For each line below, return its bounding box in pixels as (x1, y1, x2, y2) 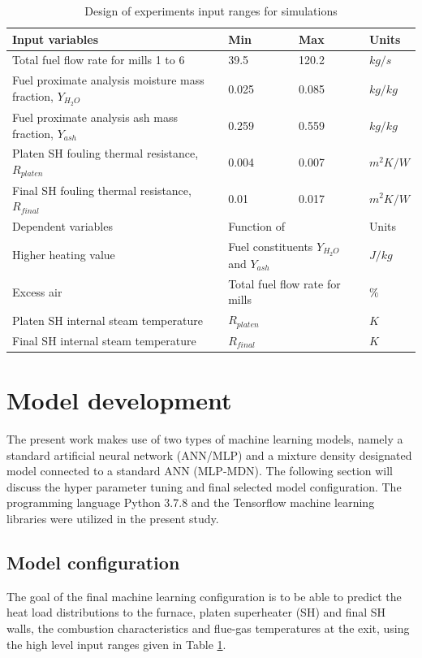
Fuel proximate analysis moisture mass (12, 71, 205, 89)
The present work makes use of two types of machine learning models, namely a (6, 431, 403, 448)
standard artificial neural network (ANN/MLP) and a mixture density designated (6, 446, 412, 463)
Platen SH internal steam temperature (12, 311, 203, 328)
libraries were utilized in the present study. (6, 510, 219, 527)
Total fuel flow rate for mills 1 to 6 (12, 51, 185, 68)
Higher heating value (12, 246, 115, 263)
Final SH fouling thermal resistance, (12, 181, 192, 198)
